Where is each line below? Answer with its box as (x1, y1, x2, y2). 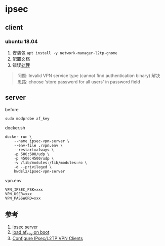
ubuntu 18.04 (5, 38, 38, 45)
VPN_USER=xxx (5, 191, 32, 196)
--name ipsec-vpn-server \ (14, 138, 70, 144)
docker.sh (5, 124, 26, 130)
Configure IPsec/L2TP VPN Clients (12, 236, 83, 242)
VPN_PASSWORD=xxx (5, 196, 41, 201)
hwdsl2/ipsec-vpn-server (14, 169, 65, 174)
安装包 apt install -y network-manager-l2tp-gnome (12, 49, 118, 55)
